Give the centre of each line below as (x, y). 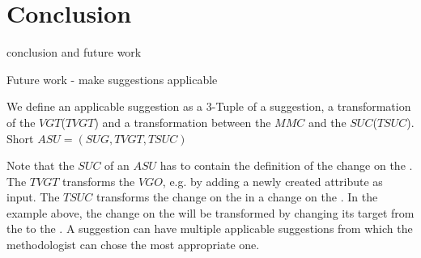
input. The (33, 197)
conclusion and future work (74, 52)
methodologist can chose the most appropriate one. (133, 245)
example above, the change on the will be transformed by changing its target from (210, 212)
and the (327, 122)
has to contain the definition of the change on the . (286, 165)
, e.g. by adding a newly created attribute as (272, 181)
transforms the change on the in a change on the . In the (237, 197)
